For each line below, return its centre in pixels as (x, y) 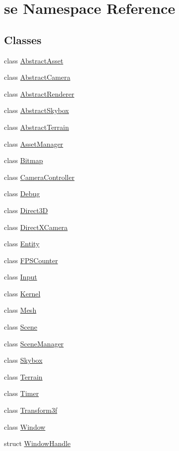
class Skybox (23, 360)
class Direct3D (26, 210)
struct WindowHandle (37, 443)
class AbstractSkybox (36, 110)
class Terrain (23, 376)
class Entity (22, 244)
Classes (23, 39)
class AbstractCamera (37, 77)
